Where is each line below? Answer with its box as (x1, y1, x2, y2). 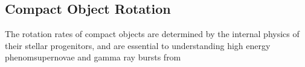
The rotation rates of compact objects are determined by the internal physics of (5, 28, 300, 40)
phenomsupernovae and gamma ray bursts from (5, 51, 181, 63)
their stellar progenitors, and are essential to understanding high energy (5, 39, 271, 51)
